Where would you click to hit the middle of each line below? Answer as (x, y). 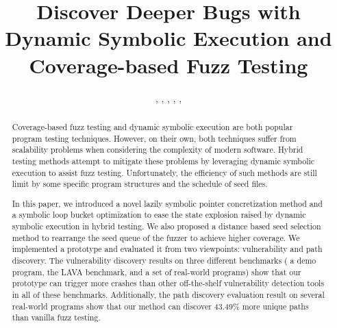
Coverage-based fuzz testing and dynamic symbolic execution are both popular (152, 126)
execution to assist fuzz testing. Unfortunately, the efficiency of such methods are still (164, 172)
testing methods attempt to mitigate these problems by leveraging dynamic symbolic (163, 161)
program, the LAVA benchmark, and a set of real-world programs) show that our (157, 272)
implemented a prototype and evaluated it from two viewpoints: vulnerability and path (167, 249)
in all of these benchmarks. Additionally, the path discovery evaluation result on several (168, 294)
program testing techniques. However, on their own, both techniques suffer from (154, 138)
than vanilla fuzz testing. (56, 317)
